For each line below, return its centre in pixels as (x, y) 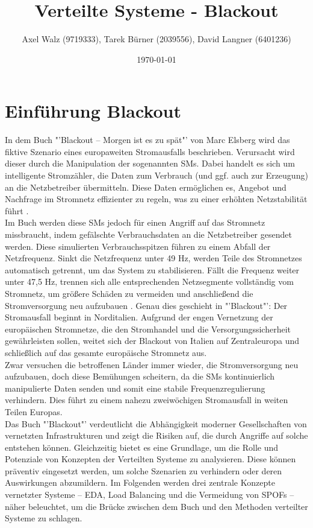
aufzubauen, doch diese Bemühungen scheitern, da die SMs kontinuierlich (140, 376)
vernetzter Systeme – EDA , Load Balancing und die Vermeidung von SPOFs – (150, 495)
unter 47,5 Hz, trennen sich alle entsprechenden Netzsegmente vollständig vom (149, 281)
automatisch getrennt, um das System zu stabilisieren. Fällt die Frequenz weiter (152, 269)
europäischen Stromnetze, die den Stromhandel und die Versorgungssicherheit (148, 329)
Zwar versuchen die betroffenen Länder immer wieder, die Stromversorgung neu (152, 364)
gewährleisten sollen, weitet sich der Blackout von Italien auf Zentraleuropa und (152, 341)
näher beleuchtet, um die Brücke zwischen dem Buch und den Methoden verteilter (156, 506)
